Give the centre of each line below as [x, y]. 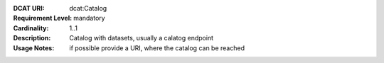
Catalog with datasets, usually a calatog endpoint [141, 38]
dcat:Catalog [88, 8]
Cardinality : [31, 28]
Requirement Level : [43, 18]
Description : [32, 38]
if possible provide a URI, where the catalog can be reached [157, 48]
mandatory [90, 18]
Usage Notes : [34, 48]
